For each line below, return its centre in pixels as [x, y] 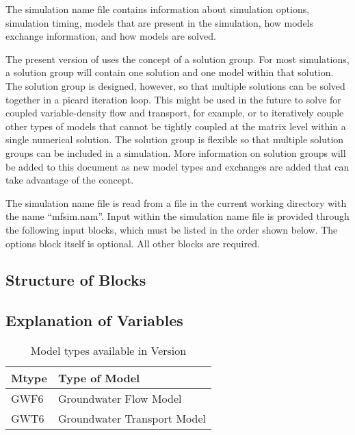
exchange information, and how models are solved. [111, 36]
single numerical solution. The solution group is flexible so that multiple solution [175, 139]
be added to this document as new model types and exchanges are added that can [177, 166]
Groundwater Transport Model [132, 419]
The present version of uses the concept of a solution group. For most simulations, [177, 59]
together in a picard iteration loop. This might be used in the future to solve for [173, 99]
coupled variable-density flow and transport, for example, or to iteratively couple [175, 113]
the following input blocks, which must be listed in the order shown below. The [172, 229]
